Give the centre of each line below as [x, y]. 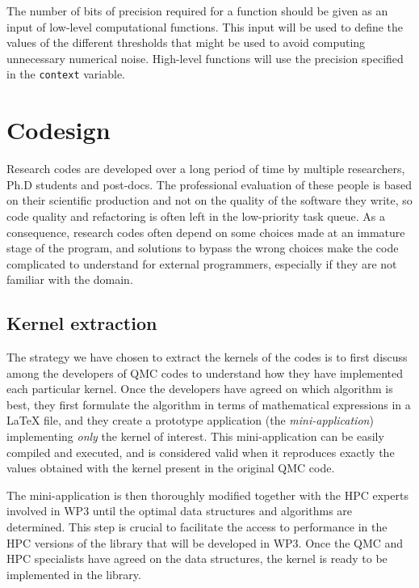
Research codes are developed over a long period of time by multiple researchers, [206, 169]
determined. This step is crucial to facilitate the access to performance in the [197, 527]
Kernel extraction [82, 323]
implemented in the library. [74, 574]
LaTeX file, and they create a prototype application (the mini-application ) [190, 420]
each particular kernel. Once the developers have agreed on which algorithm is [200, 389]
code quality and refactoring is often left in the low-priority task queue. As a [196, 216]
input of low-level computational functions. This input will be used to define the [205, 26]
